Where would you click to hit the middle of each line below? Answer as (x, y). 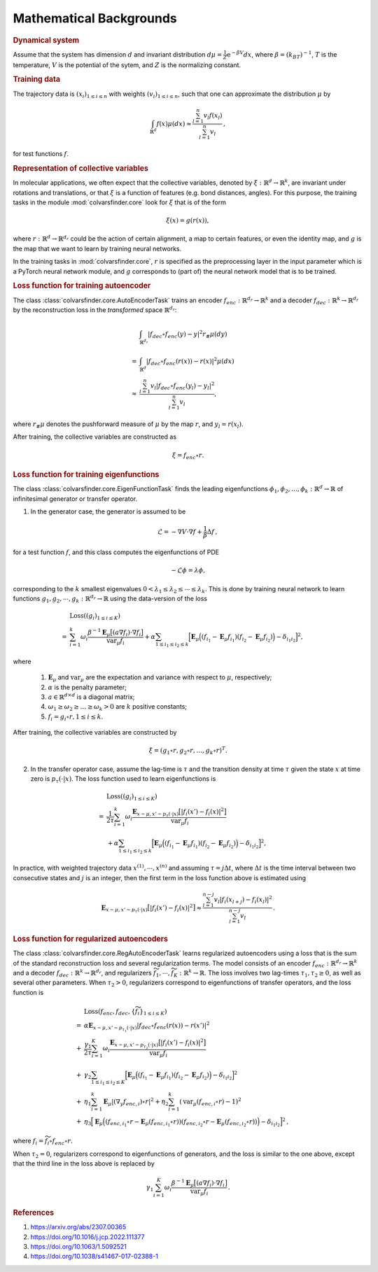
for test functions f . (41, 154)
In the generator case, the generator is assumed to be (108, 511)
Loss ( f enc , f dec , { (110, 1012)
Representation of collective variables (80, 168)
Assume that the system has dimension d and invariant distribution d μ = (118, 54)
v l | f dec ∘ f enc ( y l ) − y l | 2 (182, 386)
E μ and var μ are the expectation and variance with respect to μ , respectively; (160, 678)
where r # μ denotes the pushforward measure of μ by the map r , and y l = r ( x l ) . (128, 425)
